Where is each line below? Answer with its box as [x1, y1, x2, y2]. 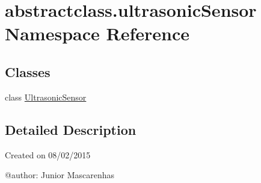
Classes [5, 62, 51, 81]
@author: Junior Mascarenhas [5, 169, 115, 181]
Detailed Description [5, 120, 137, 138]
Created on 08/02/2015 [5, 148, 91, 161]
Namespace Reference [5, 21, 189, 46]
